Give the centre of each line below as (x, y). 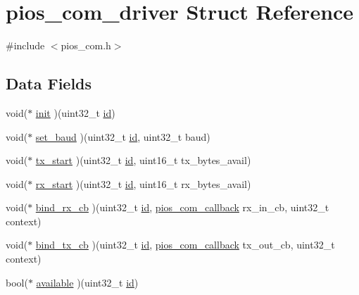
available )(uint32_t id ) (87, 282)
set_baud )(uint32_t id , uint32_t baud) (123, 136)
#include (25, 45)
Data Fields (49, 83)
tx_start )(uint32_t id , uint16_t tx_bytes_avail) (143, 160)
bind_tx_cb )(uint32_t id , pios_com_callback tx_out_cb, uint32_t (185, 245)
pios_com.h (86, 45)
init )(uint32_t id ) (75, 112)
